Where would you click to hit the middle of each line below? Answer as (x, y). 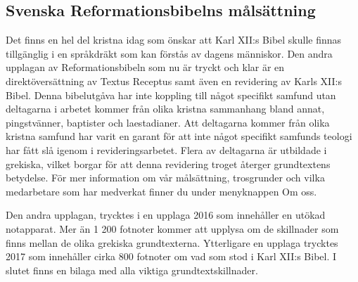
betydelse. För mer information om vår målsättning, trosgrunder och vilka (165, 178)
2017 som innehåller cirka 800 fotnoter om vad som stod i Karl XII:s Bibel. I (171, 256)
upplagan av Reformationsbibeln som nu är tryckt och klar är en (145, 67)
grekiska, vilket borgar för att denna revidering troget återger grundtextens (168, 164)
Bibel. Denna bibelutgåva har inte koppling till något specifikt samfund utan (171, 95)
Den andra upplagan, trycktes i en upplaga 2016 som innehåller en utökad (166, 215)
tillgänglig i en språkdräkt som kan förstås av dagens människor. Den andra (169, 53)
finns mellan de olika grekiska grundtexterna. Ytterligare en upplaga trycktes (172, 242)
